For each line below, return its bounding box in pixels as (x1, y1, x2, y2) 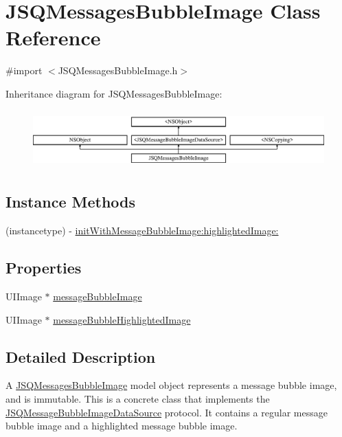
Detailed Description (5, 346, 156, 367)
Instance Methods (5, 191, 135, 212)
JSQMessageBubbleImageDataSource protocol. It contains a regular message (5, 405, 328, 419)
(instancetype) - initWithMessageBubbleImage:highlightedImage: (5, 223, 279, 238)
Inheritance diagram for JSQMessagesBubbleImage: (5, 86, 223, 100)
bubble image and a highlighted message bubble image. (5, 418, 238, 433)
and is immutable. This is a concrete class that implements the (5, 392, 270, 406)
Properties (5, 257, 82, 278)
